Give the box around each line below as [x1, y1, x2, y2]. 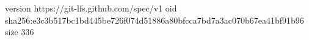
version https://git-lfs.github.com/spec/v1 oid [5, 2, 177, 14]
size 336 [5, 25, 34, 38]
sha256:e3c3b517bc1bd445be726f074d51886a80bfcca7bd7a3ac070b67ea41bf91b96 [5, 13, 304, 26]
